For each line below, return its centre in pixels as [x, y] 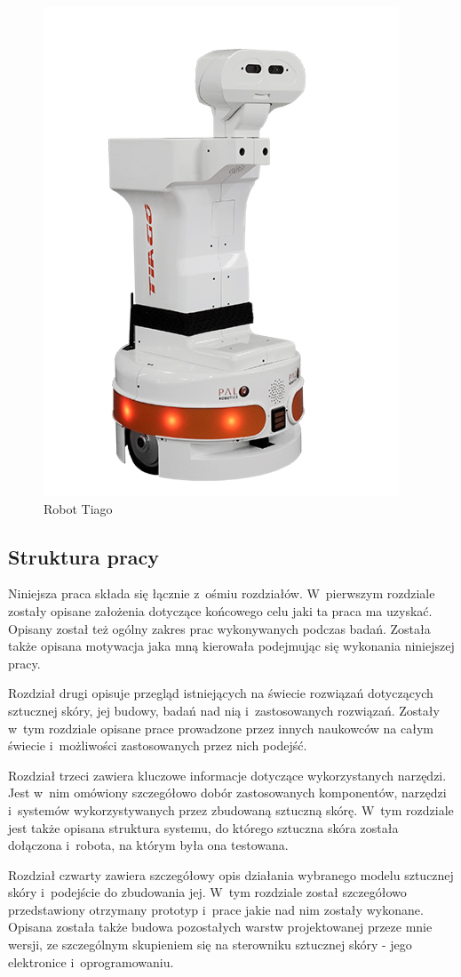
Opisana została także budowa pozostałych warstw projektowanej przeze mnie [220, 927]
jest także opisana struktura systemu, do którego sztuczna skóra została [203, 827]
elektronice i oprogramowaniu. [91, 961]
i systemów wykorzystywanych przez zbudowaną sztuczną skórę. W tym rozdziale [231, 809]
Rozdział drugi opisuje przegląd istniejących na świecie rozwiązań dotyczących [221, 693]
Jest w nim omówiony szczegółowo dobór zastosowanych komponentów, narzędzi [227, 793]
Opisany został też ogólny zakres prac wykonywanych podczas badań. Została [219, 628]
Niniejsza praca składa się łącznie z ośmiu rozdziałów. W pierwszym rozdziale [222, 593]
